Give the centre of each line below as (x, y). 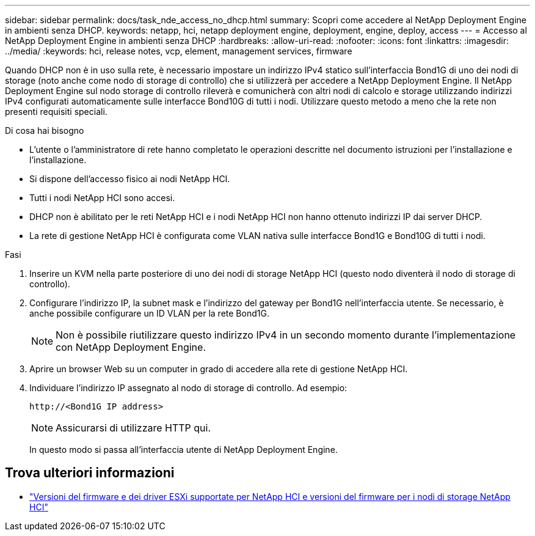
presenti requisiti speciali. (56, 112)
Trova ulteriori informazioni (90, 473)
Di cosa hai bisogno (45, 130)
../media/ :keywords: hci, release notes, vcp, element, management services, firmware (179, 51)
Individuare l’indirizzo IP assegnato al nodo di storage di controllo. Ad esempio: (188, 388)
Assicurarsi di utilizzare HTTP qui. (133, 428)
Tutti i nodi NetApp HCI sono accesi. (102, 198)
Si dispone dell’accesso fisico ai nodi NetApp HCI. (130, 179)
